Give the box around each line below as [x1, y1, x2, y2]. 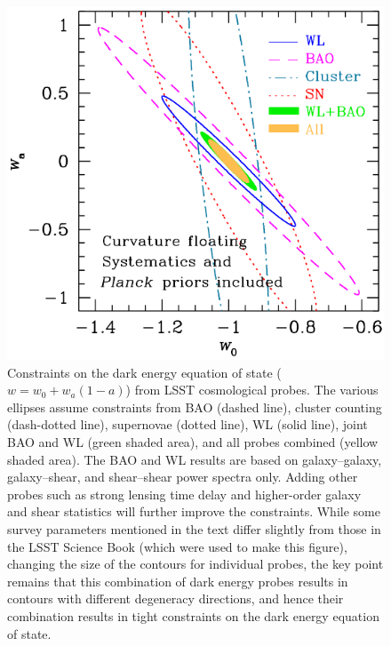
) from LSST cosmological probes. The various [125, 380, 379, 399]
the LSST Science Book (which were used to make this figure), [7, 537, 347, 555]
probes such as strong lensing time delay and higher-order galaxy [7, 484, 362, 503]
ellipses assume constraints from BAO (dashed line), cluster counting [7, 397, 382, 416]
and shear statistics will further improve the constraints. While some [7, 502, 380, 521]
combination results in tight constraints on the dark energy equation [7, 606, 379, 625]
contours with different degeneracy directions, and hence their [7, 589, 344, 608]
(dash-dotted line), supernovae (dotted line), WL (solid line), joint [7, 415, 368, 434]
